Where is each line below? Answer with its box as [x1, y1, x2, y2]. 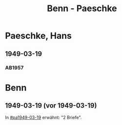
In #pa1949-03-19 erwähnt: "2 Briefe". [5, 114, 82, 120]
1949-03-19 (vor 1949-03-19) [5, 102, 97, 110]
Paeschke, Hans [5, 30, 72, 41]
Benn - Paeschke [47, 3, 117, 14]
